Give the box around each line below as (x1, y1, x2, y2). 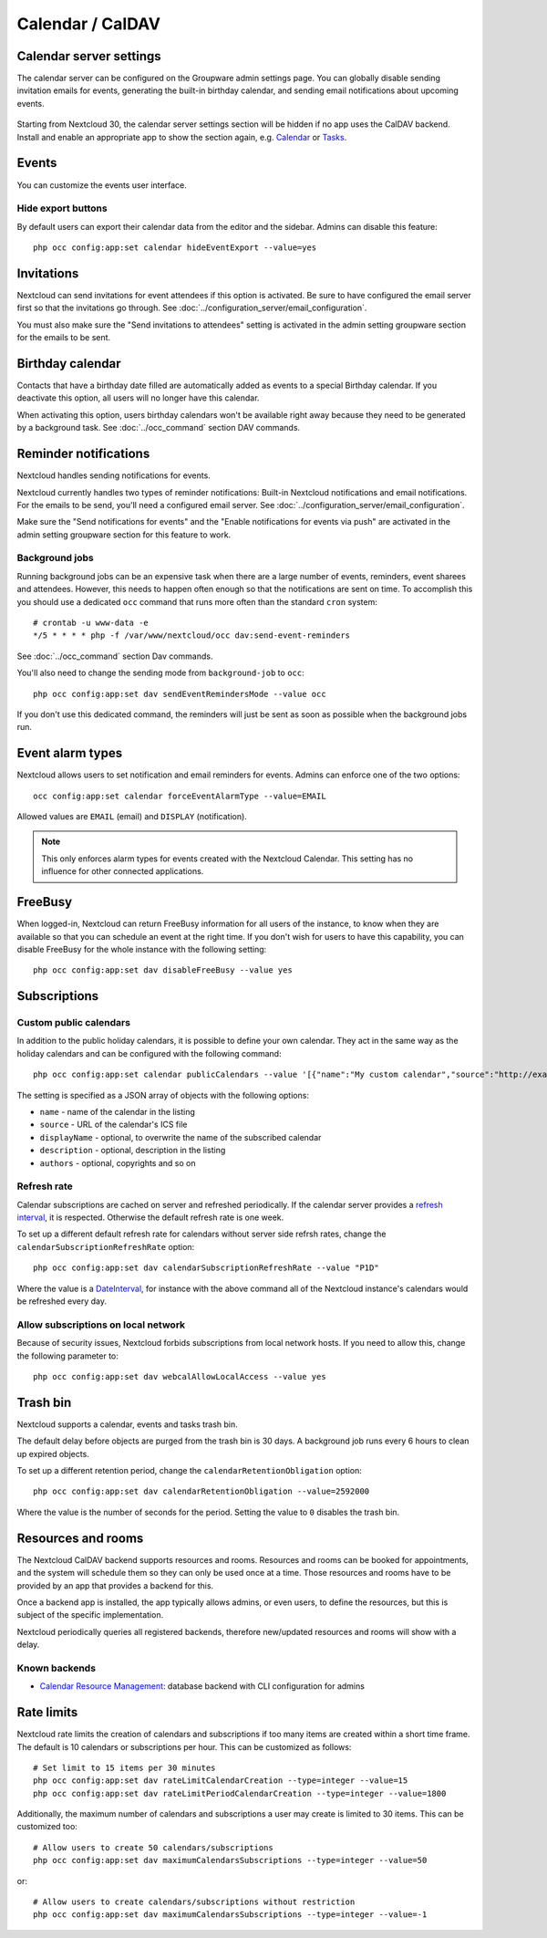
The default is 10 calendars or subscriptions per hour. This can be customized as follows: (16, 1741, 352, 1752)
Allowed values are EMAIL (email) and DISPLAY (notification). (16, 811, 248, 822)
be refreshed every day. (16, 1296, 108, 1307)
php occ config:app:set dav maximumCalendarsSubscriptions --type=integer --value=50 (33, 1855, 428, 1866)
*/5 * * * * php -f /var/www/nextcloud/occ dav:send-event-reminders (33, 630, 351, 641)
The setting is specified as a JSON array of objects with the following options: (16, 1089, 310, 1100)
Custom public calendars (16, 1016, 131, 1029)
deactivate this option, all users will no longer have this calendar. (16, 392, 260, 403)
